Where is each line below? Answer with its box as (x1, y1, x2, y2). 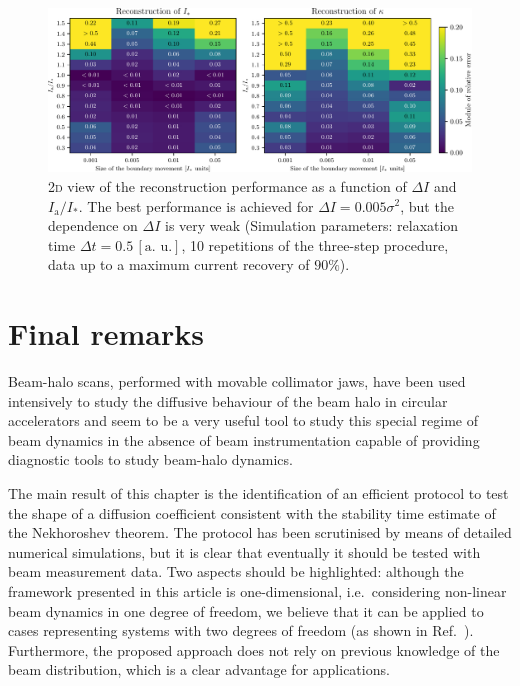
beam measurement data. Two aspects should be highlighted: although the (8, 561, 464, 582)
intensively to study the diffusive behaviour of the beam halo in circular (8, 390, 448, 411)
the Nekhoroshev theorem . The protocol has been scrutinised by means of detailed (8, 522, 512, 543)
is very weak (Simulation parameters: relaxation (165, 215, 459, 236)
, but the (400, 195, 454, 216)
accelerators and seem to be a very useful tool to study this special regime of (8, 410, 478, 431)
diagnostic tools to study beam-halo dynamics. (8, 449, 293, 470)
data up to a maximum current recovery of (48, 254, 310, 275)
